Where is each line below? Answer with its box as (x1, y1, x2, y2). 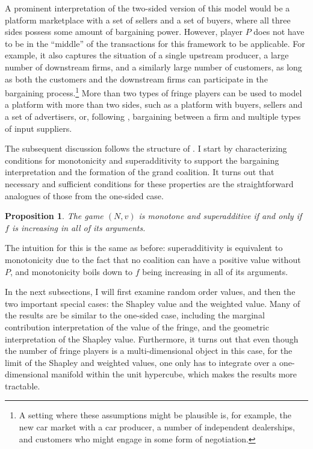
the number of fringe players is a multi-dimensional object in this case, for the (5, 344, 293, 357)
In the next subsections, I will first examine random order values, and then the (5, 285, 296, 298)
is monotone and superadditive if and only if (138, 209, 302, 222)
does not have (253, 25, 305, 38)
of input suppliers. (5, 122, 72, 134)
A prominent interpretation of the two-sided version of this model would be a (5, 2, 290, 14)
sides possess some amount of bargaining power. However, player (5, 25, 243, 38)
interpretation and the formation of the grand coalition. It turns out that (5, 166, 274, 178)
